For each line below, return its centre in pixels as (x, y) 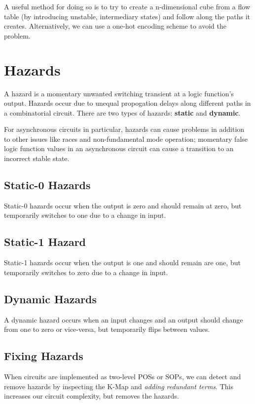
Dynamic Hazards (51, 299)
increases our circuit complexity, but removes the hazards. (91, 396)
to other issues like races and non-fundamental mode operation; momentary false (126, 139)
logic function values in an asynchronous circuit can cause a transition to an (119, 148)
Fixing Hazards (44, 356)
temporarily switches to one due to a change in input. (85, 215)
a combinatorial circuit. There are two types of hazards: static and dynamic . (122, 112)
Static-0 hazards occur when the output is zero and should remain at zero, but (123, 205)
